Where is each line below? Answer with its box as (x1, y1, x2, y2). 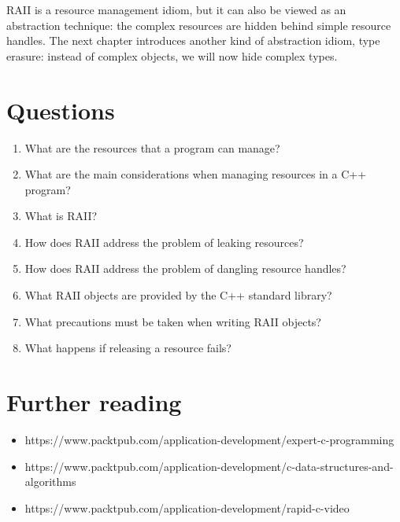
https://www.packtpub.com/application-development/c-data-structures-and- (24, 458, 394, 474)
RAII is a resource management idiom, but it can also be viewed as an (6, 2, 346, 17)
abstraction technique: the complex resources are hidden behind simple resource (6, 17, 391, 33)
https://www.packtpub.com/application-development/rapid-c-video (24, 499, 350, 516)
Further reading (6, 386, 182, 418)
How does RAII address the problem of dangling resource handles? (24, 260, 346, 277)
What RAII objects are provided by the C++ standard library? (24, 287, 332, 303)
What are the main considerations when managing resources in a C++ (24, 166, 367, 182)
